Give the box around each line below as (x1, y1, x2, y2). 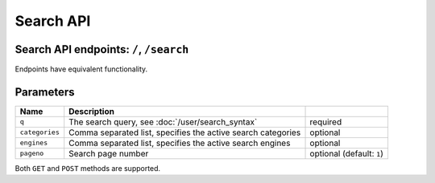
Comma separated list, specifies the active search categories (68, 127, 301, 138)
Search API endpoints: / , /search (14, 43, 189, 56)
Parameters (14, 85, 75, 99)
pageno (19, 149, 44, 158)
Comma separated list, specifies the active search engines (68, 137, 291, 148)
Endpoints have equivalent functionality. (14, 64, 148, 74)
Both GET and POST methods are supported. (14, 163, 161, 173)
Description (68, 105, 114, 116)
